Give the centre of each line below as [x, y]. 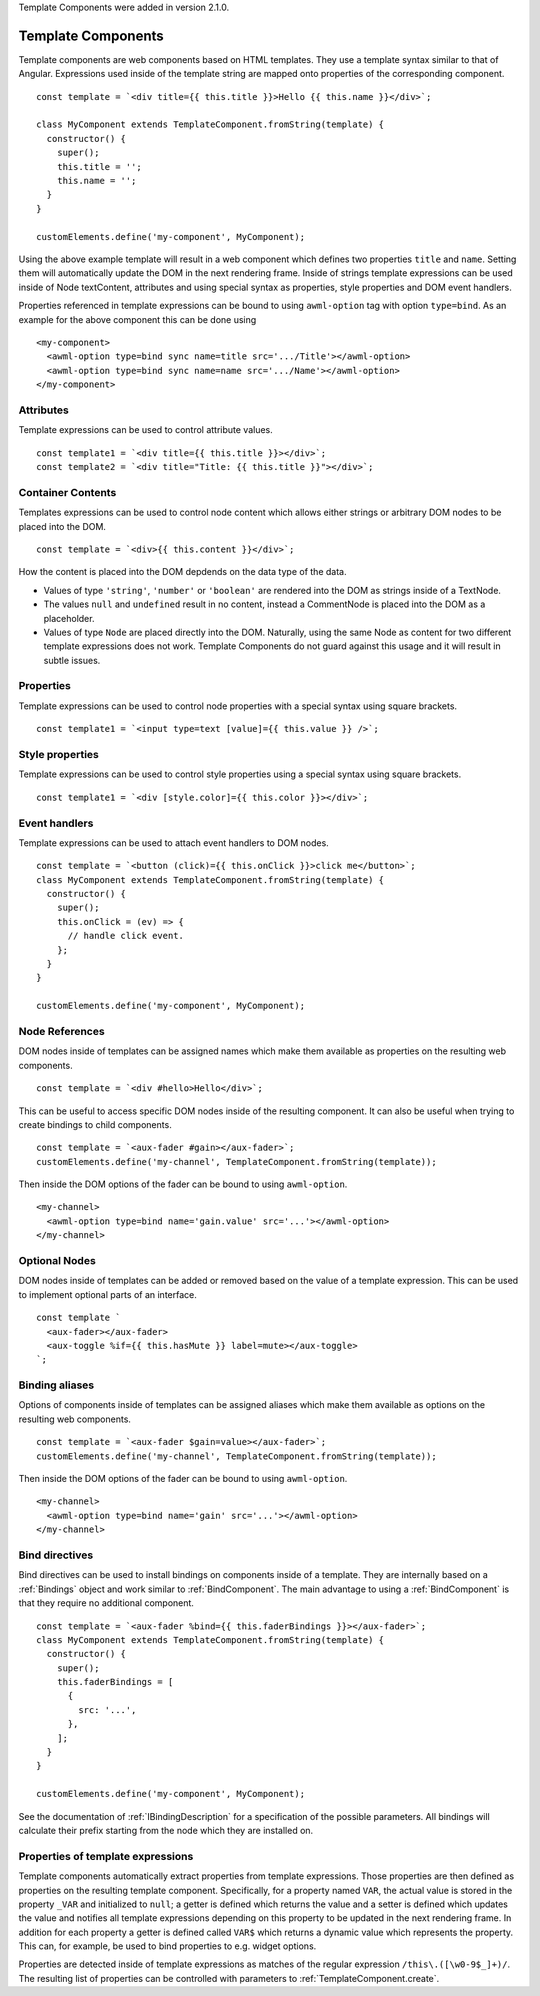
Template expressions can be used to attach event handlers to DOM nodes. [173, 842]
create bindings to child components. [95, 1124]
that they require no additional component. [106, 1603]
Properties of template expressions [106, 1856]
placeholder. [69, 618]
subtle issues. [72, 660]
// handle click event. [126, 936]
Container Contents [67, 492]
